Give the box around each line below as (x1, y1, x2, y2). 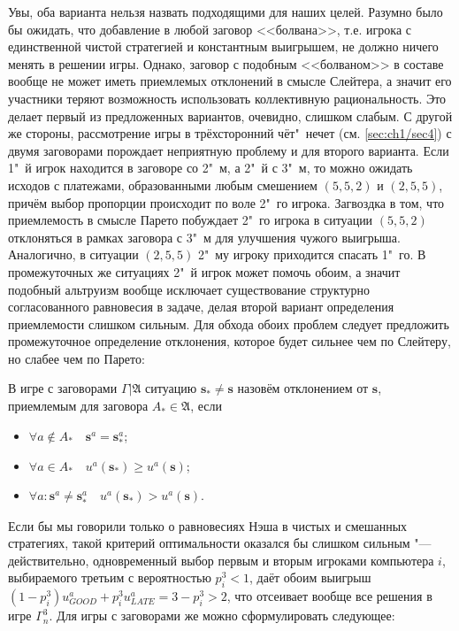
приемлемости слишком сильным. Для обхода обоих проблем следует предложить (8, 314, 449, 333)
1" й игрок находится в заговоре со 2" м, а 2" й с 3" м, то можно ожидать (8, 158, 413, 177)
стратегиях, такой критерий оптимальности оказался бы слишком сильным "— (8, 534, 432, 552)
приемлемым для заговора (8, 396, 149, 415)
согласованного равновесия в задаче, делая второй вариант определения (8, 297, 394, 316)
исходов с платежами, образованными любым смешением (8, 175, 317, 194)
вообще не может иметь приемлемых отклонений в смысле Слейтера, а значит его (8, 72, 452, 90)
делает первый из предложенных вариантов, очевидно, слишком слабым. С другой (8, 106, 453, 125)
